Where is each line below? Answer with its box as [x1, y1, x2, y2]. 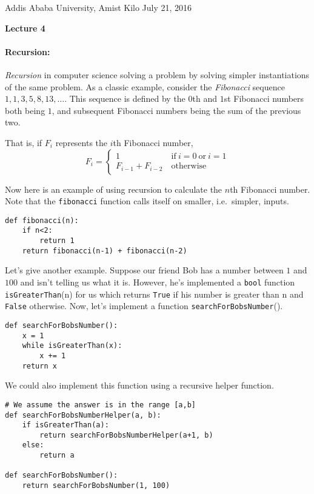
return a [39, 451, 75, 460]
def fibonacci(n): [5, 216, 79, 225]
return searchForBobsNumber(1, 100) [22, 481, 170, 490]
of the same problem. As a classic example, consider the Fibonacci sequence [5, 80, 285, 93]
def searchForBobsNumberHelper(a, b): [5, 410, 161, 419]
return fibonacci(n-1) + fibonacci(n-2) [22, 246, 187, 255]
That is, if [5, 136, 42, 149]
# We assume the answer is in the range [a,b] [5, 400, 196, 409]
